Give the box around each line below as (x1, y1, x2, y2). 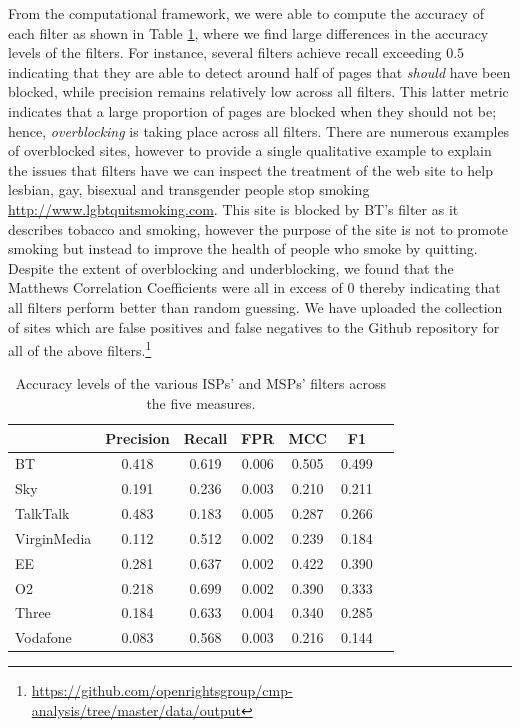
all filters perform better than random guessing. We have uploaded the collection (8, 296, 503, 317)
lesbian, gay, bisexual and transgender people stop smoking (8, 179, 370, 200)
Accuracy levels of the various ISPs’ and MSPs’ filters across (15, 373, 386, 394)
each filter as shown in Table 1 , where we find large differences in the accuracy (8, 22, 489, 43)
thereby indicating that (359, 277, 501, 298)
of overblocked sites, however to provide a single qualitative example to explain (8, 140, 492, 161)
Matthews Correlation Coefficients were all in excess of (8, 277, 343, 298)
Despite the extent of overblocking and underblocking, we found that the (8, 257, 454, 278)
